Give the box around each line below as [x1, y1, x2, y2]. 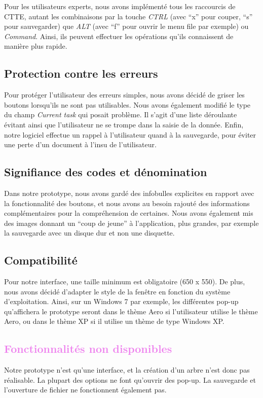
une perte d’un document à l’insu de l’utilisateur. [4, 139, 157, 150]
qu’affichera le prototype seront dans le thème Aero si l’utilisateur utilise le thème [4, 306, 258, 316]
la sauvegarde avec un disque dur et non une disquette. [4, 227, 175, 238]
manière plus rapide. [4, 41, 67, 51]
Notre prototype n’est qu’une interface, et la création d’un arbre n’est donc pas [4, 364, 250, 375]
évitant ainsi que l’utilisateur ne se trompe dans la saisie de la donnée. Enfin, [4, 119, 244, 129]
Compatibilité [4, 252, 78, 268]
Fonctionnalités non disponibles [4, 341, 172, 356]
